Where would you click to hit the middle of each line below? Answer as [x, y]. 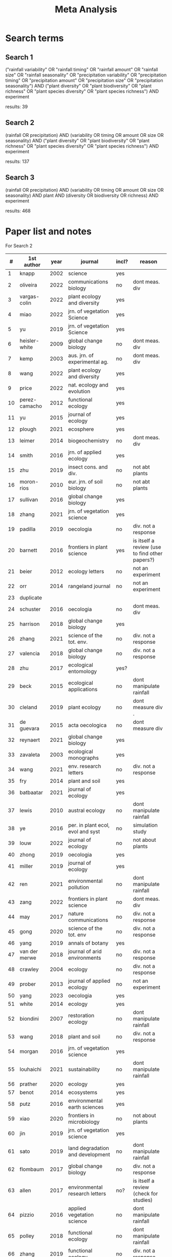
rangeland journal [89, 586]
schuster [30, 609]
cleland [28, 707]
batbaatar [31, 792]
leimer [27, 440]
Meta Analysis [86, 9]
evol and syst [84, 832]
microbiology [84, 1122]
